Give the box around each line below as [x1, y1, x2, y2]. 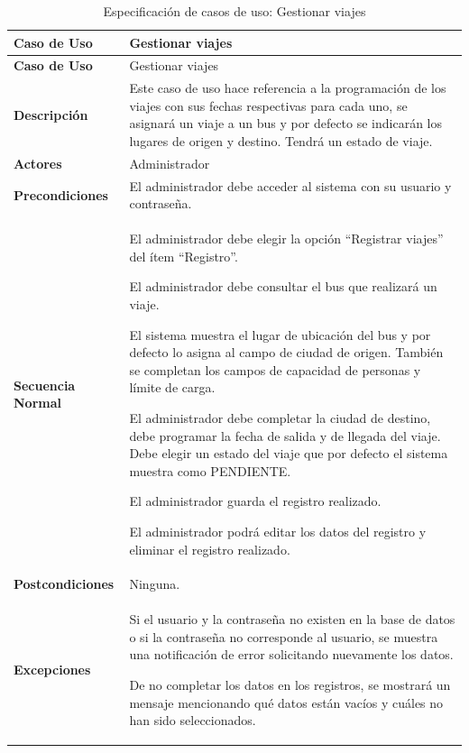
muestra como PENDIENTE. [129, 461, 291, 480]
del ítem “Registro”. [129, 246, 238, 265]
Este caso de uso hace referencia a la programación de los [129, 78, 446, 97]
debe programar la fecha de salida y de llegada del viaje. [129, 426, 441, 445]
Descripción [14, 105, 88, 124]
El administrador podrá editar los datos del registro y [129, 521, 427, 540]
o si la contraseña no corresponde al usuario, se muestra [129, 627, 438, 646]
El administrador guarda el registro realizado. [129, 491, 382, 510]
